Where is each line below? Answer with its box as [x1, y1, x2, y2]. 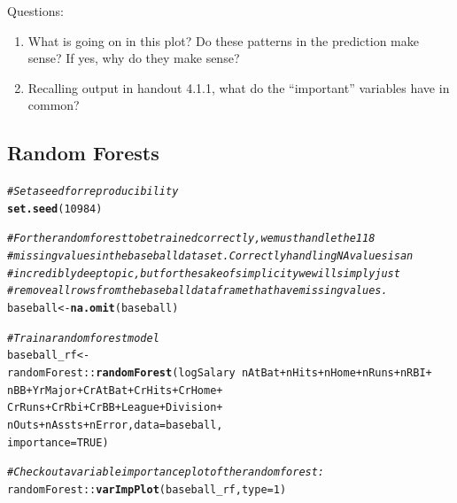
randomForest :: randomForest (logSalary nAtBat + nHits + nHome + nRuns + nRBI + [7, 367, 432, 380]
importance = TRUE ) [7, 436, 109, 449]
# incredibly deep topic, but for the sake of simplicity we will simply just [7, 267, 400, 280]
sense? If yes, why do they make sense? [27, 49, 240, 67]
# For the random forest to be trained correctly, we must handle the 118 [7, 232, 376, 245]
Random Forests [7, 139, 159, 166]
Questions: [7, 2, 64, 19]
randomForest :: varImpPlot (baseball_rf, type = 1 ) [7, 484, 287, 497]
